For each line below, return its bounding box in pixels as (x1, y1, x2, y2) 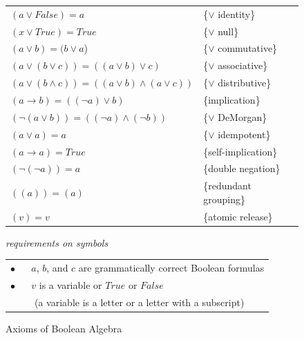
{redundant (203, 178, 251, 193)
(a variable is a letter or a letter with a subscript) (34, 294, 245, 309)
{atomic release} (203, 209, 273, 223)
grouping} (203, 191, 245, 206)
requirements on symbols (6, 235, 108, 249)
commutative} (218, 41, 278, 55)
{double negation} (203, 161, 281, 176)
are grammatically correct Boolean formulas (78, 261, 265, 275)
